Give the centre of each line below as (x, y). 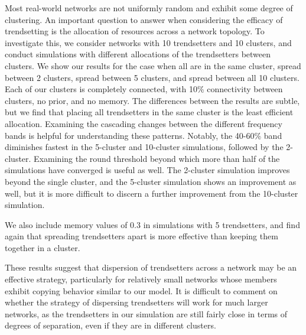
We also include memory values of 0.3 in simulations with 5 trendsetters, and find (152, 224)
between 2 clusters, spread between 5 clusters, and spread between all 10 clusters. (152, 77)
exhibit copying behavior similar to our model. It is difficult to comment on (141, 290)
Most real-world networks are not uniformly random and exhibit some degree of (149, 8)
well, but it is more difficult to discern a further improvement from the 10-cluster (152, 193)
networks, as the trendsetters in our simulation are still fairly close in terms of (146, 313)
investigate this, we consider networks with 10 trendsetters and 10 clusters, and (148, 42)
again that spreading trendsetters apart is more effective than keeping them (141, 236)
